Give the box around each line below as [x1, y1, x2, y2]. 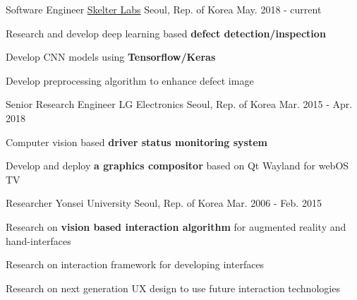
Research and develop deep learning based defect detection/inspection [6, 25, 326, 40]
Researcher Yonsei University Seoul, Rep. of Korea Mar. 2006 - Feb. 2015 [6, 196, 322, 210]
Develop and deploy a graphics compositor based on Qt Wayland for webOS [6, 158, 349, 173]
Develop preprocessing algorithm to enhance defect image [6, 73, 254, 88]
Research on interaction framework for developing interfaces [6, 257, 265, 272]
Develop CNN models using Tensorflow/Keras [6, 49, 216, 64]
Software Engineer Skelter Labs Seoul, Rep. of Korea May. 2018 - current [6, 2, 322, 16]
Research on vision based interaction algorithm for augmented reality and [6, 219, 346, 234]
